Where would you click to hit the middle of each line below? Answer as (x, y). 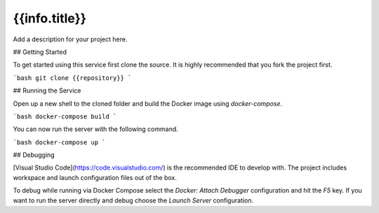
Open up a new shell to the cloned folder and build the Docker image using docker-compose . (148, 103)
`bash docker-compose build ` (65, 116)
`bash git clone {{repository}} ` (72, 78)
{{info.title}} (50, 18)
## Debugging (34, 155)
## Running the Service (47, 90)
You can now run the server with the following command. (95, 129)
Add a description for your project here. (70, 39)
